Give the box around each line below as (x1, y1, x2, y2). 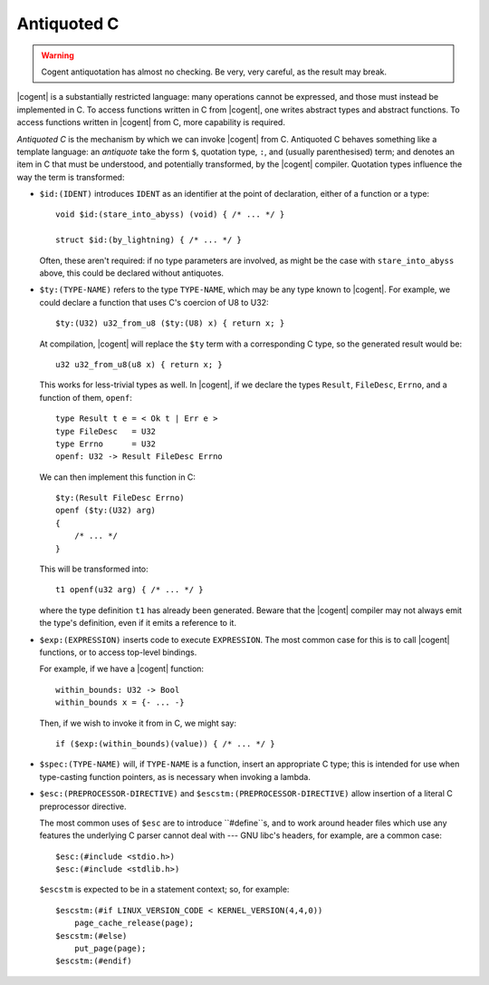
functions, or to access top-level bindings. (39, 647, 197, 658)
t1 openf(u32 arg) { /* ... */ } (55, 585, 204, 595)
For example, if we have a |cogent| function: (39, 663, 204, 675)
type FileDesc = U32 (55, 426, 157, 436)
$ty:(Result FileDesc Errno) (55, 492, 185, 503)
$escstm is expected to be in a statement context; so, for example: (39, 884, 290, 895)
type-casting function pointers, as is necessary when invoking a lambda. (39, 771, 312, 782)
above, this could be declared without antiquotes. (39, 268, 225, 278)
